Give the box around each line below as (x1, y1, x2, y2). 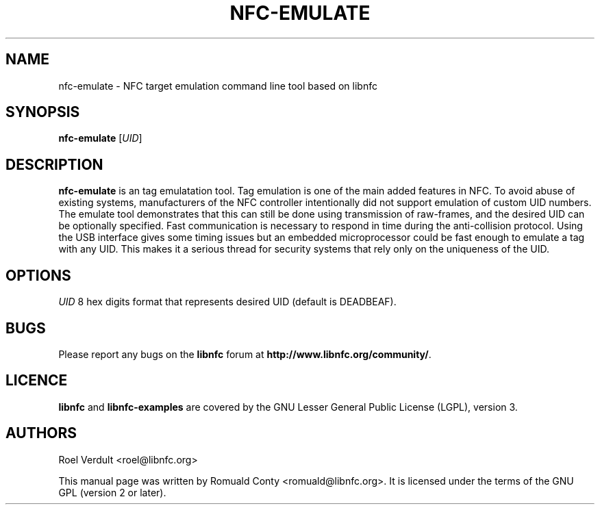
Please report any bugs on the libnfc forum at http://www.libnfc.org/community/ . (58, 348, 432, 360)
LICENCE (5, 372, 68, 390)
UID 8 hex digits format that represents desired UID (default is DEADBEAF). (58, 296, 397, 308)
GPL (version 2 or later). (58, 486, 166, 498)
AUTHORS (5, 424, 77, 442)
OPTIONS (5, 266, 71, 284)
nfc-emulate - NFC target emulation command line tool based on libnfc (58, 79, 377, 92)
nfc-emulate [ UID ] (58, 132, 142, 144)
